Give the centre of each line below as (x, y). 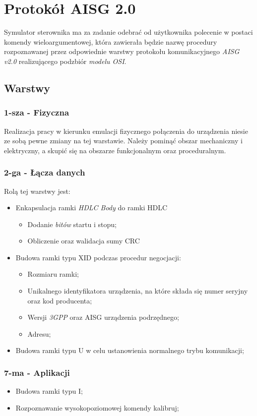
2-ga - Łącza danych (45, 172)
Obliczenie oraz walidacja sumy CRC (84, 241)
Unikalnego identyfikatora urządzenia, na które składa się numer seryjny (138, 291)
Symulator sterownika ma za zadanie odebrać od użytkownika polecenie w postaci (128, 32)
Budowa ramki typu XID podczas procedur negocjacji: (98, 257)
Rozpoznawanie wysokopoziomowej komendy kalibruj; (97, 407)
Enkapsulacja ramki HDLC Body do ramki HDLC (92, 208)
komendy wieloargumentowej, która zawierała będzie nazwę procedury (111, 41)
